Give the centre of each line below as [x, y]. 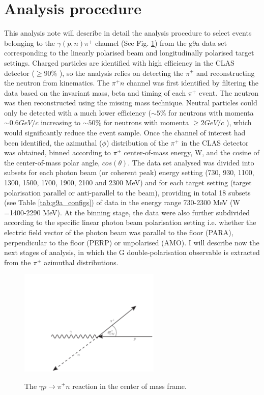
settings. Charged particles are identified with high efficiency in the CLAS [119, 62]
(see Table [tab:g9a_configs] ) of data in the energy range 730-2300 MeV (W [122, 202]
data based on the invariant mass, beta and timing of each [95, 92]
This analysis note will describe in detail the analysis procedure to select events [128, 33]
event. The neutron [229, 92]
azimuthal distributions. [81, 262]
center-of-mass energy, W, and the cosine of [192, 152]
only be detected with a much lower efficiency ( [78, 112]
